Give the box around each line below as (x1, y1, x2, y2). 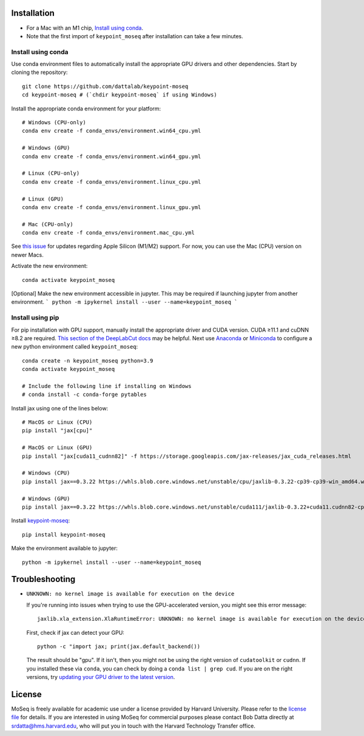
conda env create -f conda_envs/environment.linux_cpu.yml (22, 178, 201, 185)
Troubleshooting (11, 574, 76, 584)
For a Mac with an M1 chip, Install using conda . (26, 24, 144, 32)
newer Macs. (11, 251, 44, 258)
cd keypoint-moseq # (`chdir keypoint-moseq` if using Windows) (22, 92, 218, 98)
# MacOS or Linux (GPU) (22, 444, 93, 451)
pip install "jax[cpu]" (22, 427, 93, 434)
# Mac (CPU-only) (22, 221, 73, 227)
